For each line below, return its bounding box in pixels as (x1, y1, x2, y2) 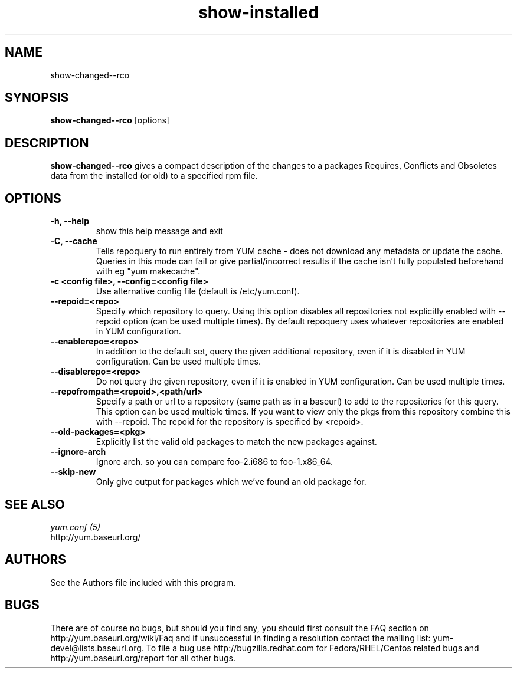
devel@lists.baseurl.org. (50, 642, 144, 653)
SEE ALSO (5, 497, 65, 512)
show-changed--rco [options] (50, 115, 169, 126)
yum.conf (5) (50, 521, 101, 532)
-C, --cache (50, 236, 97, 247)
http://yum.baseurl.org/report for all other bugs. (50, 652, 235, 663)
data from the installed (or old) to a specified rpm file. (50, 170, 258, 181)
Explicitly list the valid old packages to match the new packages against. (96, 436, 377, 447)
